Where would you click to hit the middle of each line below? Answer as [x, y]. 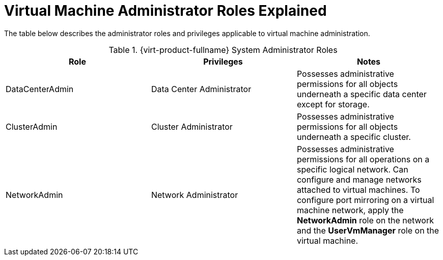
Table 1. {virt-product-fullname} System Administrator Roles [223, 50]
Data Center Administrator [201, 89]
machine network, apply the [350, 210]
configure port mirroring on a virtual [365, 200]
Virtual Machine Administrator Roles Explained [165, 11]
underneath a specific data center [362, 94]
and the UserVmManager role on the [368, 230]
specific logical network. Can [352, 169]
